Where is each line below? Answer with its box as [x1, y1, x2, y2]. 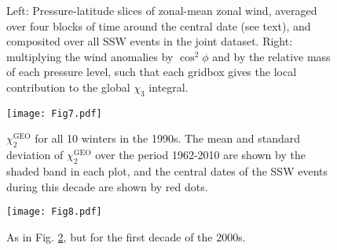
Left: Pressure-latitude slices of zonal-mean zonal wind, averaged [6, 2, 317, 18]
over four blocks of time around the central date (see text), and [6, 17, 311, 34]
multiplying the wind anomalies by [6, 48, 174, 64]
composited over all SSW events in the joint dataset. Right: [6, 33, 293, 49]
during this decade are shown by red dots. [6, 178, 208, 194]
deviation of [6, 147, 64, 163]
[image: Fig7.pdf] [6, 107, 102, 119]
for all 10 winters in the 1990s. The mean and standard [35, 130, 301, 147]
